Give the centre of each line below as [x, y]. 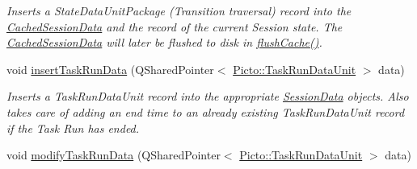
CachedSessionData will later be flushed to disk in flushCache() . [164, 42]
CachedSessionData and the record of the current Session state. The [175, 26]
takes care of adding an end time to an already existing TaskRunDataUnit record [206, 111]
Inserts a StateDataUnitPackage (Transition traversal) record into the [179, 10]
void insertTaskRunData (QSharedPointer [110, 69]
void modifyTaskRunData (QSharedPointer [114, 155]
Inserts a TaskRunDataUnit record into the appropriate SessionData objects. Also [208, 96]
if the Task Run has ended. [73, 128]
